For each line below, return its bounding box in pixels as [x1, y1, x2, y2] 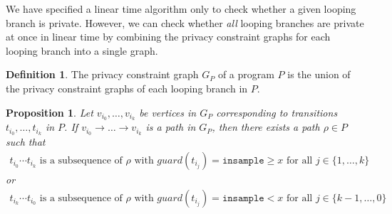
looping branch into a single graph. [6, 43, 158, 58]
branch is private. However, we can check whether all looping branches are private [6, 15, 364, 30]
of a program [217, 67, 274, 82]
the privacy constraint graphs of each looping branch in [6, 80, 248, 95]
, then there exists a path [212, 119, 320, 134]
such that [6, 134, 46, 149]
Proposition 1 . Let [6, 105, 93, 119]
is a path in [145, 119, 196, 134]
